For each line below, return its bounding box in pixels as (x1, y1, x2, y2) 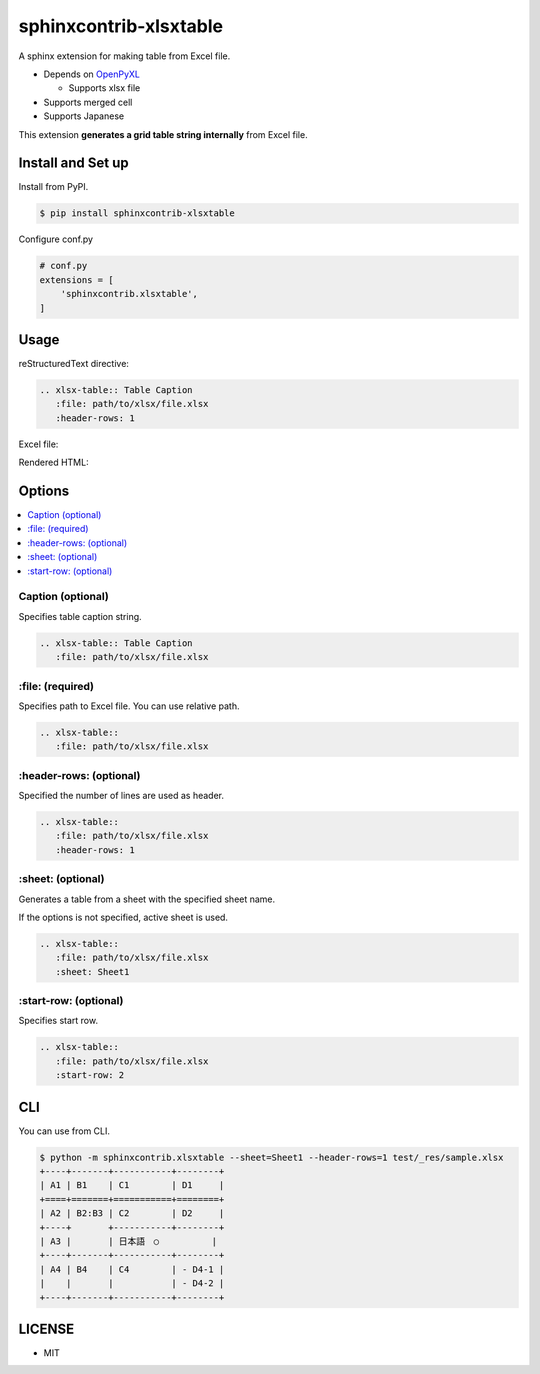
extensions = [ (39, 274, 114, 285)
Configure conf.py (18, 233, 94, 245)
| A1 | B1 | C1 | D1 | (39, 1180, 225, 1191)
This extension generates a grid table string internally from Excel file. (18, 128, 309, 140)
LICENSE (18, 1320, 75, 1337)
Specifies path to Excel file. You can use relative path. (18, 700, 240, 712)
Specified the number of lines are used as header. (18, 790, 225, 801)
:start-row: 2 (55, 1070, 125, 1081)
